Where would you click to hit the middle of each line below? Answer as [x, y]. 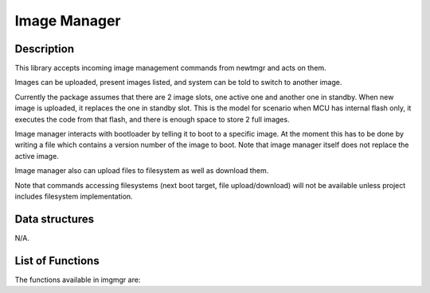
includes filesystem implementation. [74, 196]
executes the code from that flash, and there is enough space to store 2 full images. [152, 119]
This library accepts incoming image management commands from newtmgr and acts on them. [170, 68]
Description [45, 49]
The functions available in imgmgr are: [78, 280]
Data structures [55, 219]
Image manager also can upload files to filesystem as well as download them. [142, 171]
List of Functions [57, 261]
